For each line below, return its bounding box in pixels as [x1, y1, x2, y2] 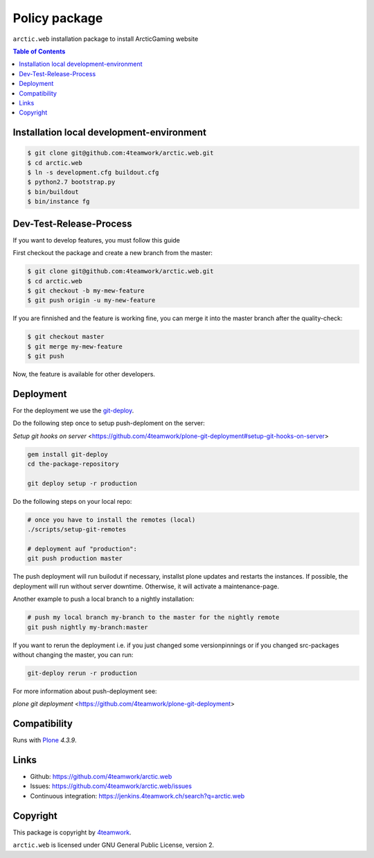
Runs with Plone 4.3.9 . [12, 736, 77, 744]
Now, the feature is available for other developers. [12, 370, 156, 378]
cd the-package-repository [27, 460, 119, 468]
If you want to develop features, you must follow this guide [12, 236, 180, 244]
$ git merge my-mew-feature [27, 342, 123, 350]
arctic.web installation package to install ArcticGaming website [12, 35, 199, 43]
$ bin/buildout [27, 188, 79, 195]
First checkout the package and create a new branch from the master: [12, 249, 213, 257]
